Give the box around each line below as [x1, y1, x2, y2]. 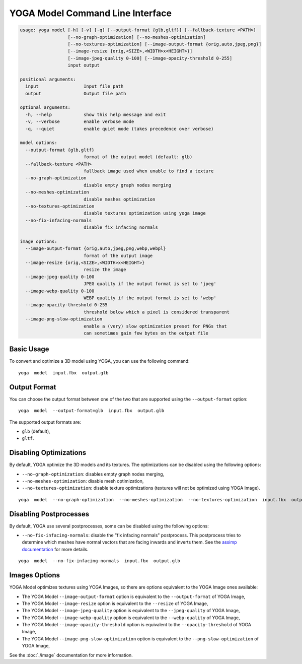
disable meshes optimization [83, 196, 156, 202]
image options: [20, 238, 57, 244]
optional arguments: [20, 105, 70, 110]
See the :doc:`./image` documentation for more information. [9, 652, 133, 658]
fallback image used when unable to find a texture [83, 168, 214, 174]
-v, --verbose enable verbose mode [25, 119, 134, 124]
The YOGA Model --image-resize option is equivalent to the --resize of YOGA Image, [22, 600, 208, 607]
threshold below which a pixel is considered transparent [83, 309, 230, 315]
